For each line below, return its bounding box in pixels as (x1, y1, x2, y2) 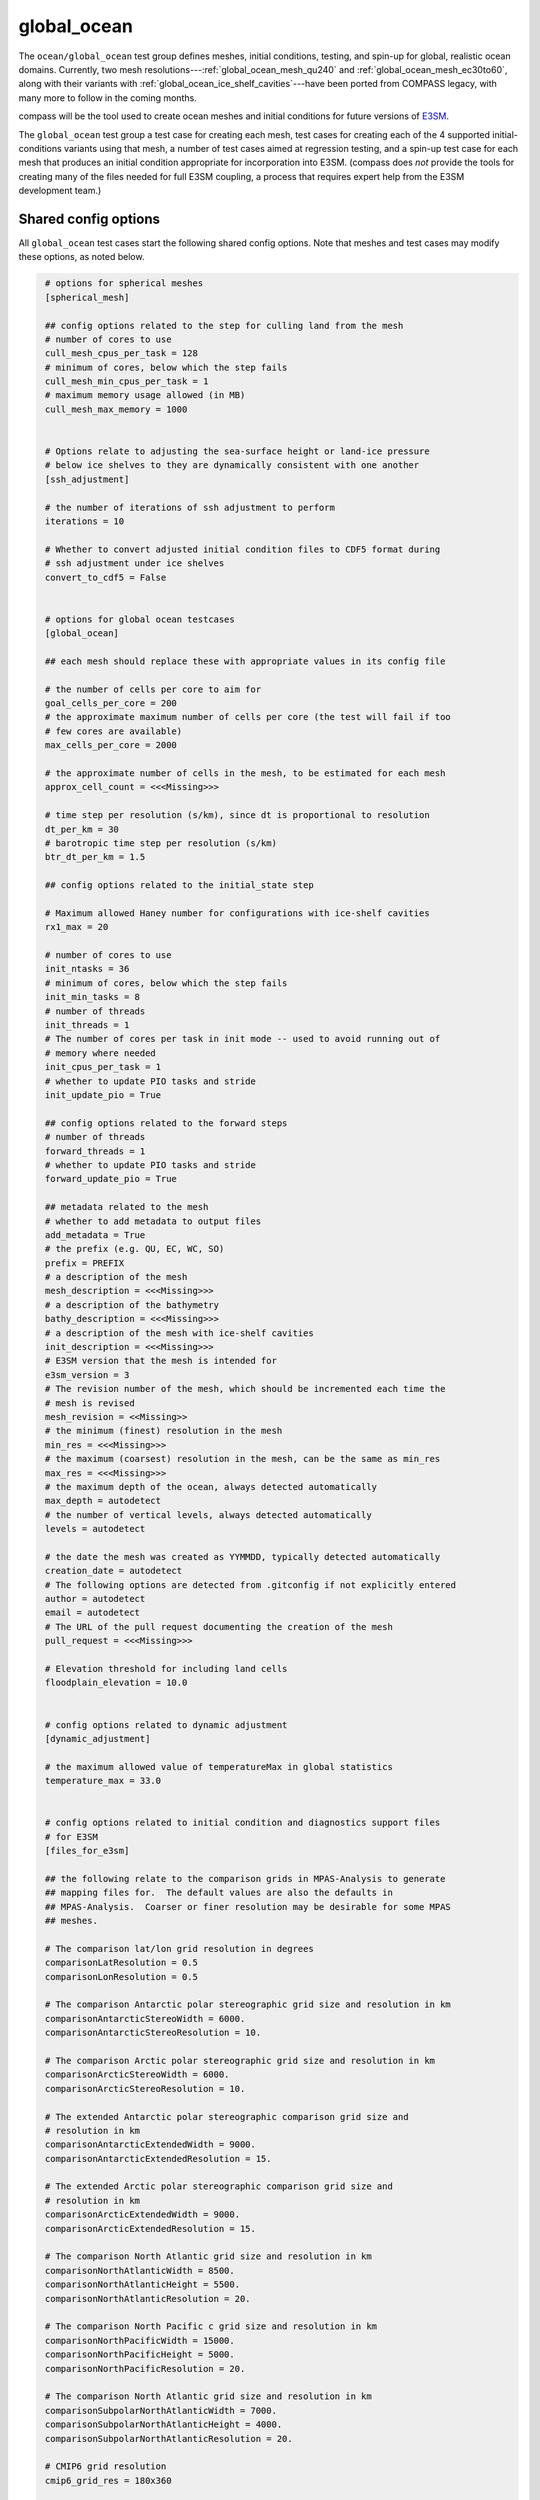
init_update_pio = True (45, 1090, 162, 1100)
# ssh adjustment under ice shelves (45, 558, 225, 569)
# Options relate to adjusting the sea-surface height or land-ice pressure (45, 446, 430, 457)
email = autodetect (45, 1607, 140, 1619)
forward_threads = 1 (45, 1145, 146, 1157)
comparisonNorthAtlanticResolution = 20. (45, 2293, 251, 2304)
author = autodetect (45, 1593, 146, 1605)
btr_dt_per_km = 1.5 (45, 851, 146, 863)
